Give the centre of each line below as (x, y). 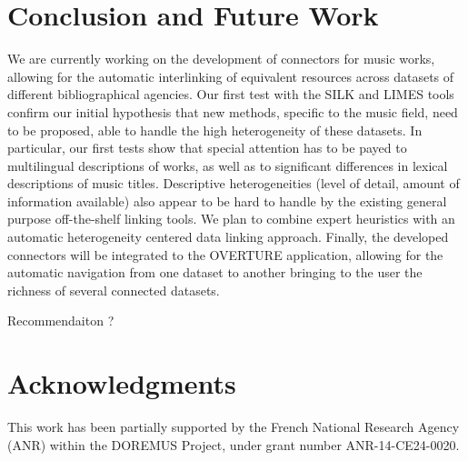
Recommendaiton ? (61, 321)
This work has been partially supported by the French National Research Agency (234, 427)
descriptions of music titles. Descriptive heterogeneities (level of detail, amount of (234, 183)
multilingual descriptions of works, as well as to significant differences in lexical (228, 165)
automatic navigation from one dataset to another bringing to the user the (215, 272)
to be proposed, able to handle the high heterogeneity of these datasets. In (215, 130)
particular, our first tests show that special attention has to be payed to (207, 148)
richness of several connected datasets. (114, 290)
